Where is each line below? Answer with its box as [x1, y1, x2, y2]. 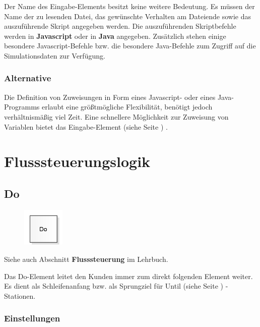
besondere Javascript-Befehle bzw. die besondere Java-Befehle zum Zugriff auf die [4, 40, 256, 51]
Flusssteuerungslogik [4, 151, 151, 172]
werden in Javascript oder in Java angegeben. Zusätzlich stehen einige [4, 30, 226, 41]
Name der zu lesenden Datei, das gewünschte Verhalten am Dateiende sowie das [4, 11, 251, 21]
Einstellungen [4, 312, 60, 324]
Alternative [4, 72, 51, 84]
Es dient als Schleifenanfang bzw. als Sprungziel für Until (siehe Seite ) [4, 281, 223, 291]
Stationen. [4, 290, 36, 301]
